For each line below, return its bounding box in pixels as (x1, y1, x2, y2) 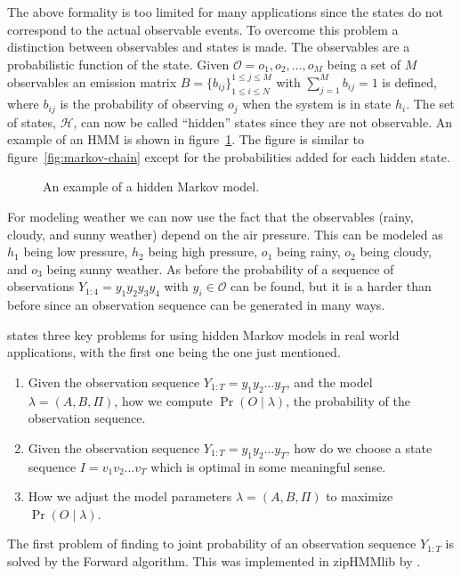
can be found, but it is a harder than (230, 277, 432, 296)
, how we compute (114, 391, 213, 410)
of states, (7, 112, 56, 131)
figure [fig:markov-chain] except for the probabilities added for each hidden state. (7, 147, 450, 166)
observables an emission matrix (7, 72, 177, 91)
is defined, (382, 72, 437, 91)
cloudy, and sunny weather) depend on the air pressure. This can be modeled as (7, 224, 443, 243)
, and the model (286, 372, 373, 391)
